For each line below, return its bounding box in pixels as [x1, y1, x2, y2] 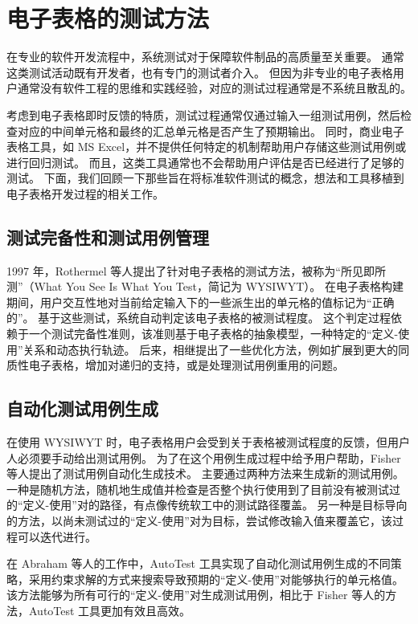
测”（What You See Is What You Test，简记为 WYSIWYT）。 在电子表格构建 [6, 278, 404, 295]
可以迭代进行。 [17, 528, 96, 544]
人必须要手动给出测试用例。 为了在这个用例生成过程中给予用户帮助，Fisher [6, 449, 401, 466]
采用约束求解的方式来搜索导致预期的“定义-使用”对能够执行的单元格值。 [28, 570, 404, 587]
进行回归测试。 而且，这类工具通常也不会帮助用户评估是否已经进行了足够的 [6, 153, 404, 170]
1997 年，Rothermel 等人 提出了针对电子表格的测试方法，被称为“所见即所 [6, 262, 386, 279]
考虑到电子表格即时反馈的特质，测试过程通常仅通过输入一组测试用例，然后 [6, 106, 400, 123]
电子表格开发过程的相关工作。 [6, 185, 164, 202]
